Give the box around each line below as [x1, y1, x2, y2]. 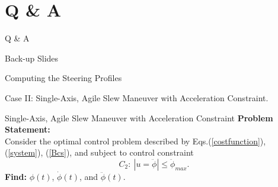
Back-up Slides [5, 51, 59, 64]
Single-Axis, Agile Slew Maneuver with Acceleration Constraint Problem [5, 111, 273, 124]
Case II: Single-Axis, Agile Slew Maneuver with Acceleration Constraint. [5, 91, 269, 104]
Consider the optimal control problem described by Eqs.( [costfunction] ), [5, 134, 266, 147]
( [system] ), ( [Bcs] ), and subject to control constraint [5, 146, 194, 159]
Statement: [5, 123, 50, 136]
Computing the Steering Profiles [5, 72, 122, 84]
